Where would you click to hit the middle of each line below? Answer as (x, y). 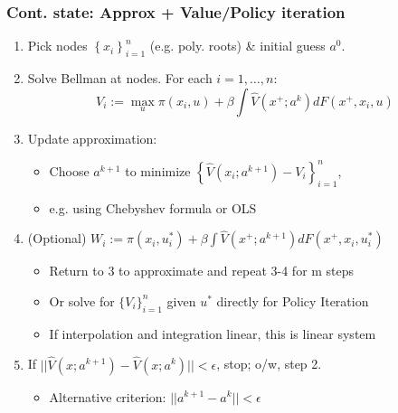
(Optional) (57, 238)
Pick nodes (57, 46)
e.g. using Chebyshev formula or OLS (153, 207)
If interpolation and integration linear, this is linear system (213, 333)
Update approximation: (92, 138)
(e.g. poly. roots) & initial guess (237, 46)
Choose (69, 170)
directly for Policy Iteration (293, 300)
